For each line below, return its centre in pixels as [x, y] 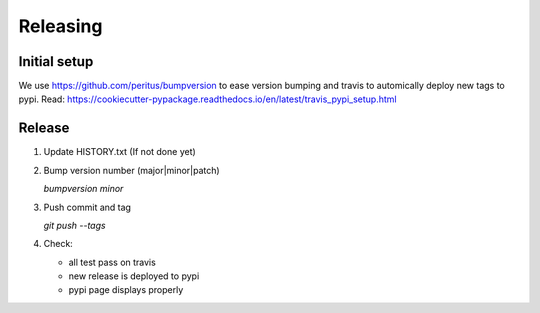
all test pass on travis [112, 262]
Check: [58, 244]
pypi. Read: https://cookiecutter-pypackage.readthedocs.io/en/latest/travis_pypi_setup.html [207, 99]
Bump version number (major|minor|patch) [131, 170]
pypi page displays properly [126, 290]
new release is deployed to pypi [134, 276]
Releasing [60, 26]
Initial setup [56, 61]
